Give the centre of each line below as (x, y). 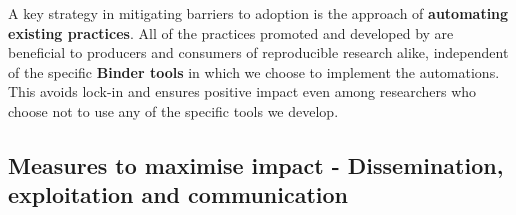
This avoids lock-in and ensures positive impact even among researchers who (242, 91)
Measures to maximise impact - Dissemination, (256, 164)
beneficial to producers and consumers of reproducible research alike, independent (258, 52)
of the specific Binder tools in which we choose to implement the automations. (254, 71)
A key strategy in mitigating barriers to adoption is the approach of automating (258, 13)
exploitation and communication (178, 194)
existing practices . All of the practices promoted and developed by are (231, 32)
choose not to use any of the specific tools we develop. (173, 110)
